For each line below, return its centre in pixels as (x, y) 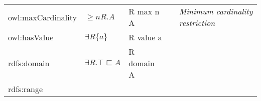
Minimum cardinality (216, 11)
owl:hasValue (31, 37)
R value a (145, 37)
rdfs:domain (29, 63)
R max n (144, 11)
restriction (197, 23)
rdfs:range (26, 89)
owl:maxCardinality (42, 17)
